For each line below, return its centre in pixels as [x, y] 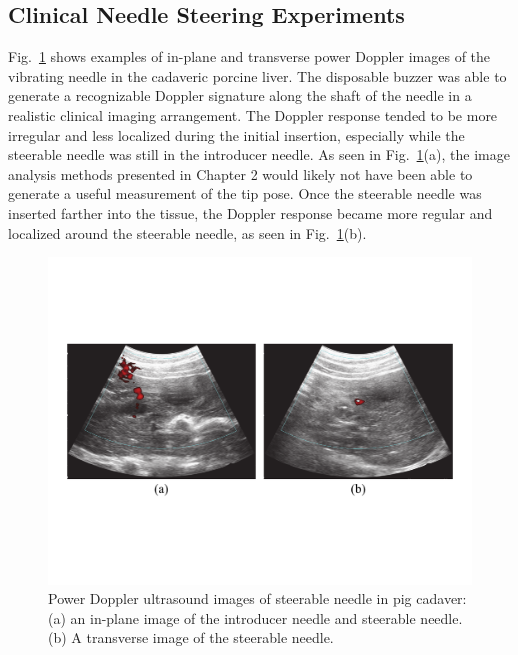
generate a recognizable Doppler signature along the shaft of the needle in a [240, 95]
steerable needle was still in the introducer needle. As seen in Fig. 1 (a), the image [259, 154]
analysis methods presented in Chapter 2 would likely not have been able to [240, 173]
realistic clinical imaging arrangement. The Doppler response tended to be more [253, 114]
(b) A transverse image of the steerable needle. [191, 637]
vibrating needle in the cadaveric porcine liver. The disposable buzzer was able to [257, 75]
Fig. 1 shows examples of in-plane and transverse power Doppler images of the [249, 56]
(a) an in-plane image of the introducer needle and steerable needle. [255, 617]
